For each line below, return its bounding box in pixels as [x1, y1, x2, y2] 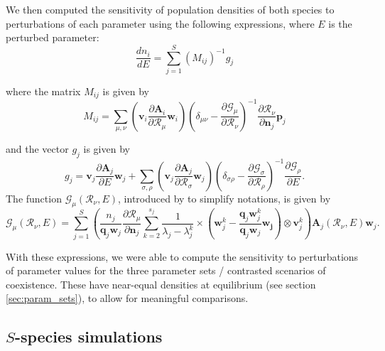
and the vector [6, 141, 69, 156]
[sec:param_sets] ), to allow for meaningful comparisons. [6, 291, 249, 306]
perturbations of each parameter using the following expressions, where [6, 16, 315, 31]
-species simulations [14, 325, 163, 347]
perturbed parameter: [6, 30, 99, 45]
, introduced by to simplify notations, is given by [118, 190, 331, 205]
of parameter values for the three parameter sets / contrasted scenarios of [6, 263, 326, 278]
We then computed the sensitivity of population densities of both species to [6, 2, 335, 16]
